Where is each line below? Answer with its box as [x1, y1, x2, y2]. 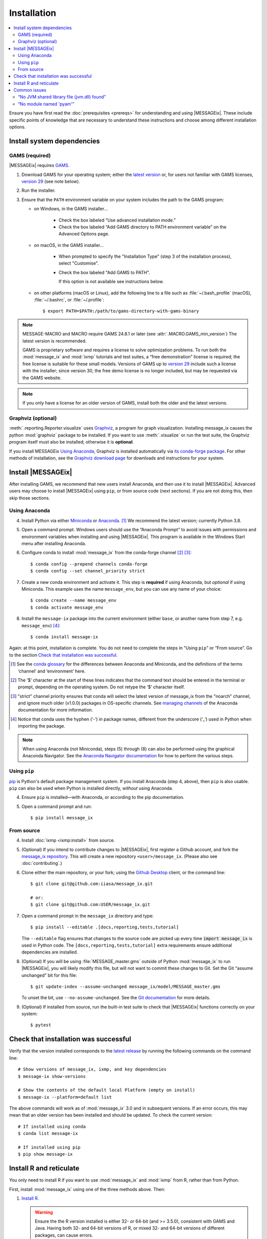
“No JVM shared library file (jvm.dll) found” [18, 94, 106, 100]
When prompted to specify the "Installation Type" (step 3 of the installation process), [58, 253, 232, 260]
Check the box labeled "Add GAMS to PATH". [58, 269, 150, 275]
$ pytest [30, 1022, 51, 1028]
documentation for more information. [18, 707, 93, 713]
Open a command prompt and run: [21, 803, 92, 809]
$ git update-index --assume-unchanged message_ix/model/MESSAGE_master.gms [30, 984, 221, 989]
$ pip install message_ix [30, 815, 93, 821]
